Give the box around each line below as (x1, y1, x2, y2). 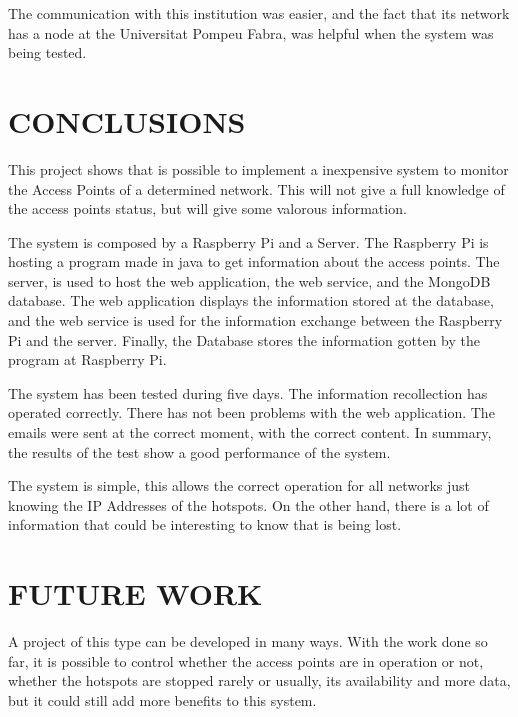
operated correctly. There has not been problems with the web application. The (8, 402, 495, 423)
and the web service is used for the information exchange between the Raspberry (8, 310, 503, 331)
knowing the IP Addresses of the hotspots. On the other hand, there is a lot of (8, 494, 489, 515)
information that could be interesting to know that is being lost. (8, 514, 402, 535)
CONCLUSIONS (8, 100, 246, 141)
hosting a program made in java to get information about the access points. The (8, 251, 500, 272)
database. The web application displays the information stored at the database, (8, 290, 494, 311)
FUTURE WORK (8, 573, 263, 614)
